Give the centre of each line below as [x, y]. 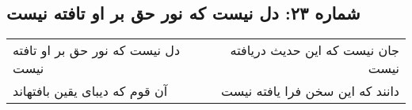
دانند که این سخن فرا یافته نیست [310, 91]
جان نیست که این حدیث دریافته [315, 50]
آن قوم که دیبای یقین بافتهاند [90, 91]
